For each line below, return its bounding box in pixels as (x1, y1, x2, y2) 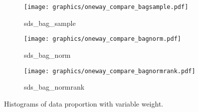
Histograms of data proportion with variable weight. (4, 98, 164, 109)
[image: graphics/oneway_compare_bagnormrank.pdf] (24, 67, 196, 75)
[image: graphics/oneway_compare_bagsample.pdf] (24, 3, 189, 10)
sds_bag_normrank (24, 82, 85, 92)
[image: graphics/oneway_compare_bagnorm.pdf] (24, 35, 181, 43)
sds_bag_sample (24, 17, 76, 28)
